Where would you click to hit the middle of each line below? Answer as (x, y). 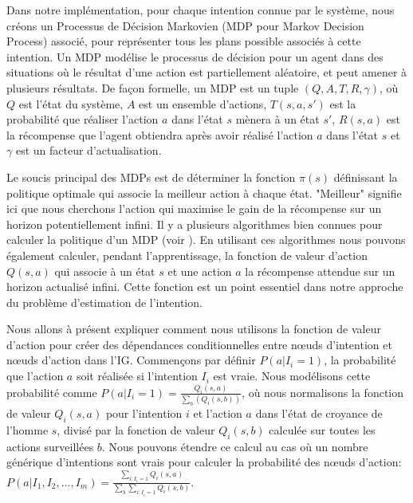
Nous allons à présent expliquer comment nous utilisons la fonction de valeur (194, 329)
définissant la (366, 177)
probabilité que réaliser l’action (83, 119)
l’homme (28, 429)
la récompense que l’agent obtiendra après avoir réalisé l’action (160, 134)
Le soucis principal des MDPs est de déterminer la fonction (151, 177)
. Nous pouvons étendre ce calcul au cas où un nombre (235, 446)
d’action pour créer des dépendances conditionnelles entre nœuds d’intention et (199, 344)
